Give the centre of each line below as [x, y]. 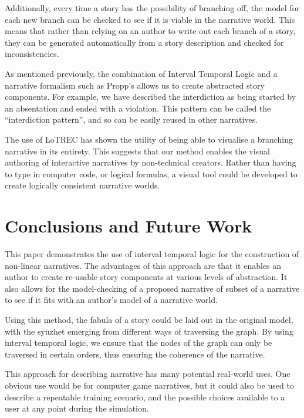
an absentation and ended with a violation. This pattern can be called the [138, 108]
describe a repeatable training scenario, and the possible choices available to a [145, 397]
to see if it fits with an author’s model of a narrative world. [111, 300]
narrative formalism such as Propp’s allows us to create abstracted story [135, 85]
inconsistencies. [32, 54]
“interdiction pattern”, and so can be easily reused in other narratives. [131, 119]
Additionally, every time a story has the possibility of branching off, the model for [152, 8]
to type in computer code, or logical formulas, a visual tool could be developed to [151, 173]
